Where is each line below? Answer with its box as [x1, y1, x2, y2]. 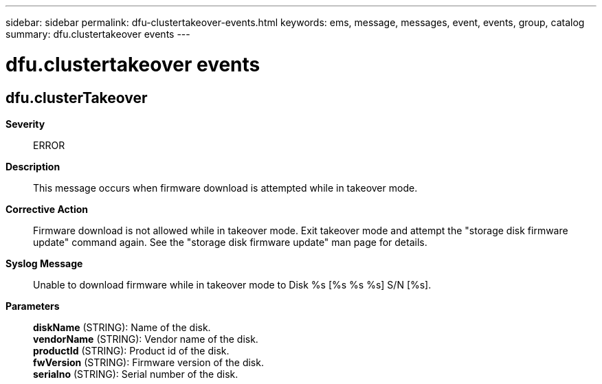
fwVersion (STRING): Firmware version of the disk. [33, 356, 264, 368]
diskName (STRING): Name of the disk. [33, 321, 211, 333]
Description [5, 160, 60, 172]
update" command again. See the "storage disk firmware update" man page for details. [33, 236, 427, 248]
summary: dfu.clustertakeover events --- [5, 28, 190, 40]
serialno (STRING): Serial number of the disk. [33, 368, 238, 380]
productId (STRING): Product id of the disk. [33, 344, 230, 357]
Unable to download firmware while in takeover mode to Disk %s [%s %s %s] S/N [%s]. [33, 278, 432, 291]
